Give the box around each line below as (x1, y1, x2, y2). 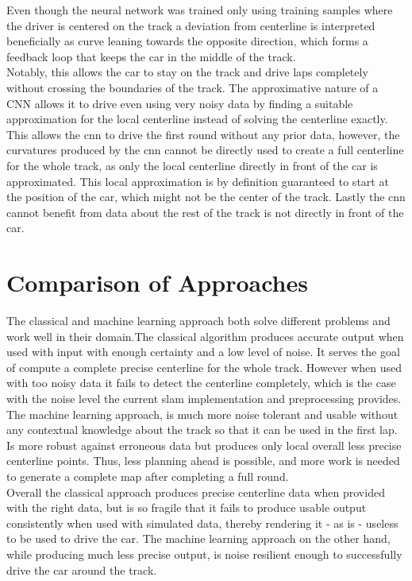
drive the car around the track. (6, 561, 157, 578)
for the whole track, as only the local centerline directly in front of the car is (6, 157, 378, 173)
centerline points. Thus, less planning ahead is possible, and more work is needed (6, 452, 400, 469)
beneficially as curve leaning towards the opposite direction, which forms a (6, 33, 368, 49)
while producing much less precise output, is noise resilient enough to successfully (6, 545, 402, 562)
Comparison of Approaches (6, 266, 308, 299)
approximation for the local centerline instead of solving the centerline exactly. (6, 110, 388, 127)
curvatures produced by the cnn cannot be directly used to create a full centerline (6, 141, 404, 158)
